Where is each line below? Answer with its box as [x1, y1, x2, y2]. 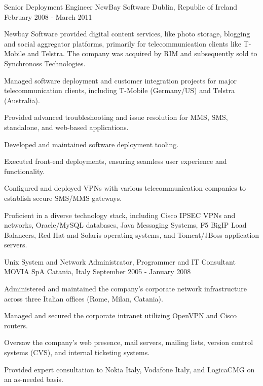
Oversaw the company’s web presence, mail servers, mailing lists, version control [4, 337, 253, 348]
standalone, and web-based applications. [4, 121, 129, 132]
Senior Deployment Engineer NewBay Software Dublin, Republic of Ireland [4, 2, 238, 12]
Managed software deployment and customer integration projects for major [4, 75, 237, 85]
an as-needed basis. [4, 374, 63, 384]
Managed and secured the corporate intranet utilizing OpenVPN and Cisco [4, 310, 237, 321]
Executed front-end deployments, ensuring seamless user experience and [4, 156, 227, 166]
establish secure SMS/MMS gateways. [4, 192, 122, 203]
